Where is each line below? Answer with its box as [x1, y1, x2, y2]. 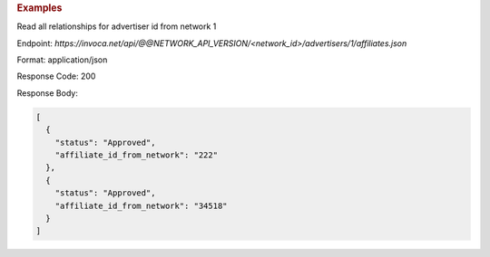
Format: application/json [16, 54, 108, 65]
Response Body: [16, 87, 79, 99]
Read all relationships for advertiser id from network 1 [16, 21, 217, 32]
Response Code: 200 [16, 71, 96, 81]
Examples [16, 2, 63, 14]
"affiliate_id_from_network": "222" [54, 149, 218, 160]
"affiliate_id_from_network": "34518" [54, 200, 228, 211]
